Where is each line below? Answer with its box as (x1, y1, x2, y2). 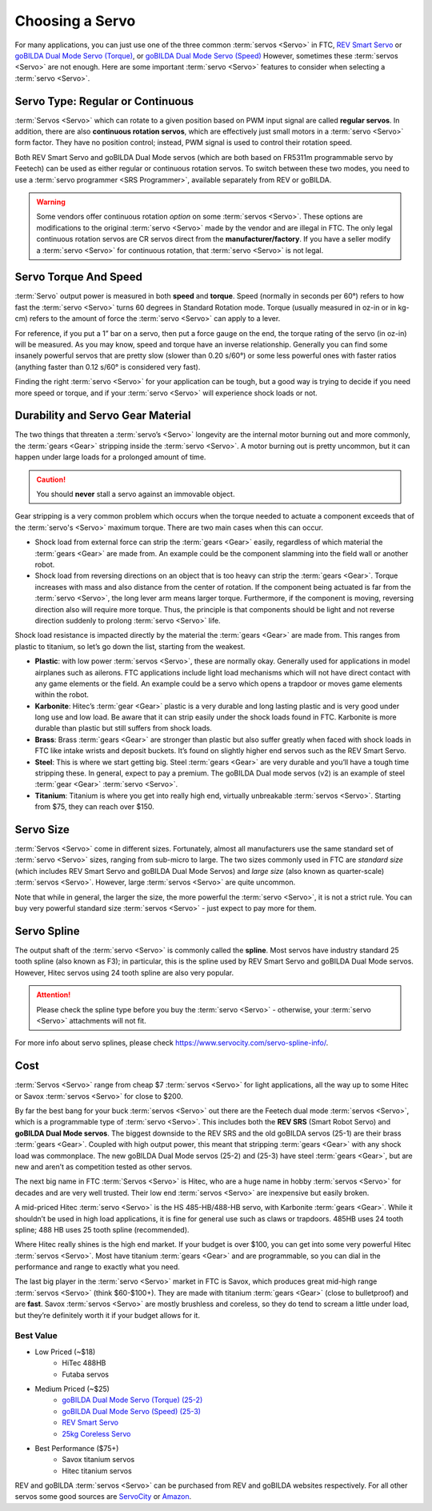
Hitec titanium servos (62, 1465, 132, 1476)
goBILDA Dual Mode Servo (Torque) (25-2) (62, 1395, 203, 1405)
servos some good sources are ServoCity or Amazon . (14, 1492, 192, 1501)
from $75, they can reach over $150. (34, 802, 155, 812)
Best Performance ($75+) (34, 1443, 119, 1453)
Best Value (14, 1330, 58, 1341)
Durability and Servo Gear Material (14, 409, 191, 423)
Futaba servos (62, 1369, 110, 1379)
